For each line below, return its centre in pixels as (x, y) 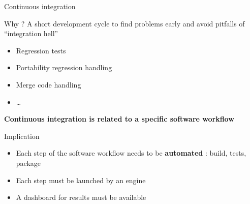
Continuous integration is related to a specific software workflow (119, 119)
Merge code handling (49, 84)
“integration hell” (31, 33)
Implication (22, 136)
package (28, 163)
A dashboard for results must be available (81, 197)
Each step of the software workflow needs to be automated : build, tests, (131, 153)
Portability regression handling (64, 67)
